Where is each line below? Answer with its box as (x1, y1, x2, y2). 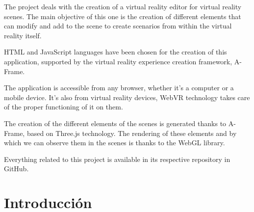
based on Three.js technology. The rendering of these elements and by (26, 128, 237, 138)
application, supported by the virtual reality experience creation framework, (4, 56, 232, 66)
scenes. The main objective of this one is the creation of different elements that (4, 11, 241, 21)
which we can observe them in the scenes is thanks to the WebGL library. (4, 137, 225, 148)
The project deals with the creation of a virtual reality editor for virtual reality (4, 1, 242, 11)
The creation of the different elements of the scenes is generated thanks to (4, 118, 227, 128)
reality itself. (4, 30, 42, 40)
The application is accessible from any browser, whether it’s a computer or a (4, 82, 234, 93)
